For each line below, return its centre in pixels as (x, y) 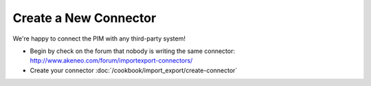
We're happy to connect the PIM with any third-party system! (99, 39)
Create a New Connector (85, 18)
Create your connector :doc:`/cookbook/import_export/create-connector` (134, 70)
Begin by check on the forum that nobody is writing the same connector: (133, 51)
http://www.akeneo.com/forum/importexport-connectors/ (111, 61)
